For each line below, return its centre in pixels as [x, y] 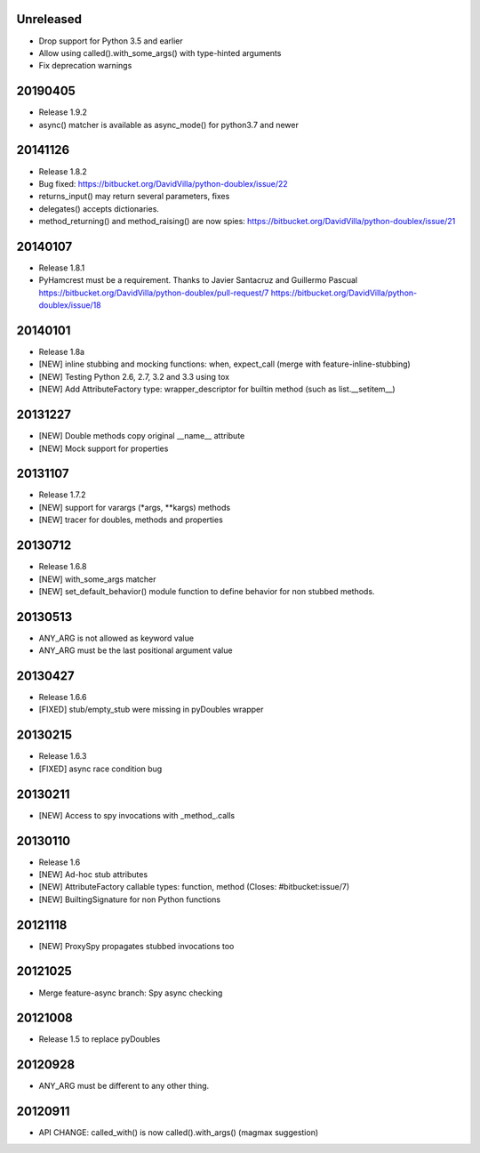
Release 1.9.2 [63, 112]
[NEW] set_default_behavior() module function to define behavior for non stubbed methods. [207, 591]
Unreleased [49, 19]
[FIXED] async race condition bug [100, 769]
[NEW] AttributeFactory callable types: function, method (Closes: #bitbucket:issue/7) [194, 887]
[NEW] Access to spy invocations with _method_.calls [137, 815]
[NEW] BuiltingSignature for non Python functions [130, 899]
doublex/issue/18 [70, 305]
